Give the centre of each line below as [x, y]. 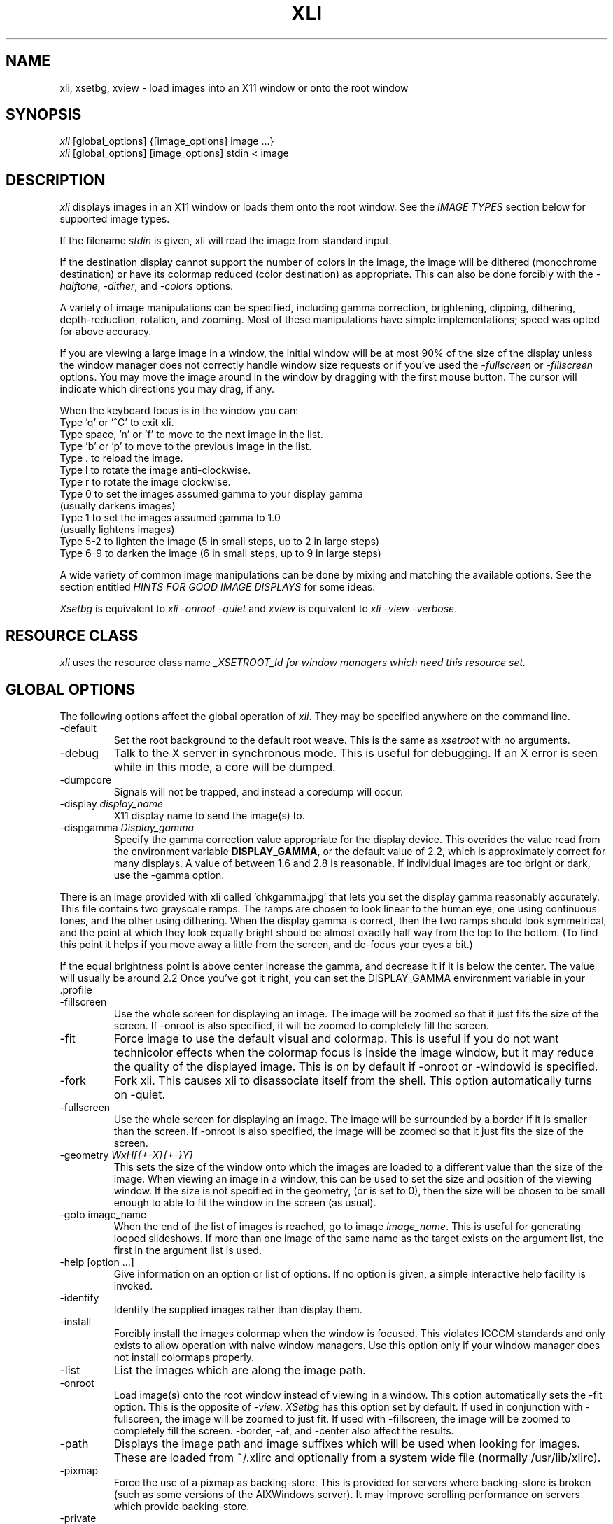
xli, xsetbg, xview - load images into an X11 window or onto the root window [234, 87]
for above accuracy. [106, 332]
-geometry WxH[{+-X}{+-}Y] [126, 1155]
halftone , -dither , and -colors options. [147, 286]
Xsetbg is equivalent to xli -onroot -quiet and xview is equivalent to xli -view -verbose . [259, 609]
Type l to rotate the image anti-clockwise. [155, 470]
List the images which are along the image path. [240, 1370]
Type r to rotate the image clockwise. [145, 482]
